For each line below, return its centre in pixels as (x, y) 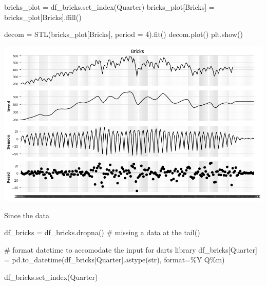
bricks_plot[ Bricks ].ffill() (43, 17)
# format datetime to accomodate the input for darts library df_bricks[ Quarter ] (131, 249)
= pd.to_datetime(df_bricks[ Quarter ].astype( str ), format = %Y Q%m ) (115, 260)
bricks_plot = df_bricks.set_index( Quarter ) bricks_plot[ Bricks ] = (109, 7)
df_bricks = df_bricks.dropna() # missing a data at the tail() (102, 232)
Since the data (27, 215)
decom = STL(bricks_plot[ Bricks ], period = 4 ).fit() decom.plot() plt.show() (123, 34)
